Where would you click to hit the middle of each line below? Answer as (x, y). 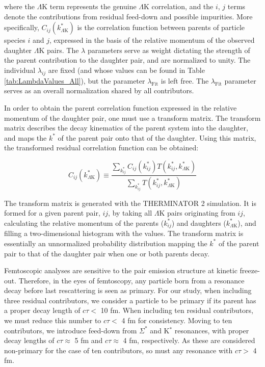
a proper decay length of (42, 310)
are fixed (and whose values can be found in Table (126, 70)
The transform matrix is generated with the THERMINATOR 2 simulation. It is (130, 203)
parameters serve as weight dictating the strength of (169, 50)
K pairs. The (59, 50)
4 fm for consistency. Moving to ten (177, 320)
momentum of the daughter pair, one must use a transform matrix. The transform (132, 117)
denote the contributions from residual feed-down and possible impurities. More (128, 16)
